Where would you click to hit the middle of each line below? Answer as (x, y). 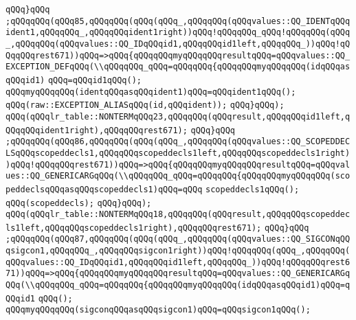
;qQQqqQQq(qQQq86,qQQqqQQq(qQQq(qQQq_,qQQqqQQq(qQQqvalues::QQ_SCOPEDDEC (178, 142)
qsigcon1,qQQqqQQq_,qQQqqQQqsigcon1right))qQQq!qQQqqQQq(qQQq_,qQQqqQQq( (178, 251)
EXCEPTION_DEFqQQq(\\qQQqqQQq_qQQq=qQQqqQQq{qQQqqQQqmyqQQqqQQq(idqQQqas (178, 67)
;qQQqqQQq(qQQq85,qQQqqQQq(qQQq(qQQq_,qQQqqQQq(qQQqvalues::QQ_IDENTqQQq (178, 21)
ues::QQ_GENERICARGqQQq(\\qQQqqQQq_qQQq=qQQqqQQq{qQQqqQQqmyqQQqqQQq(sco (178, 176)
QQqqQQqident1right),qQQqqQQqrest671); (97, 130)
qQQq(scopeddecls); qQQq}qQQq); (79, 203)
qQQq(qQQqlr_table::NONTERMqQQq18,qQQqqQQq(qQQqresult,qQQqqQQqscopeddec (178, 215)
